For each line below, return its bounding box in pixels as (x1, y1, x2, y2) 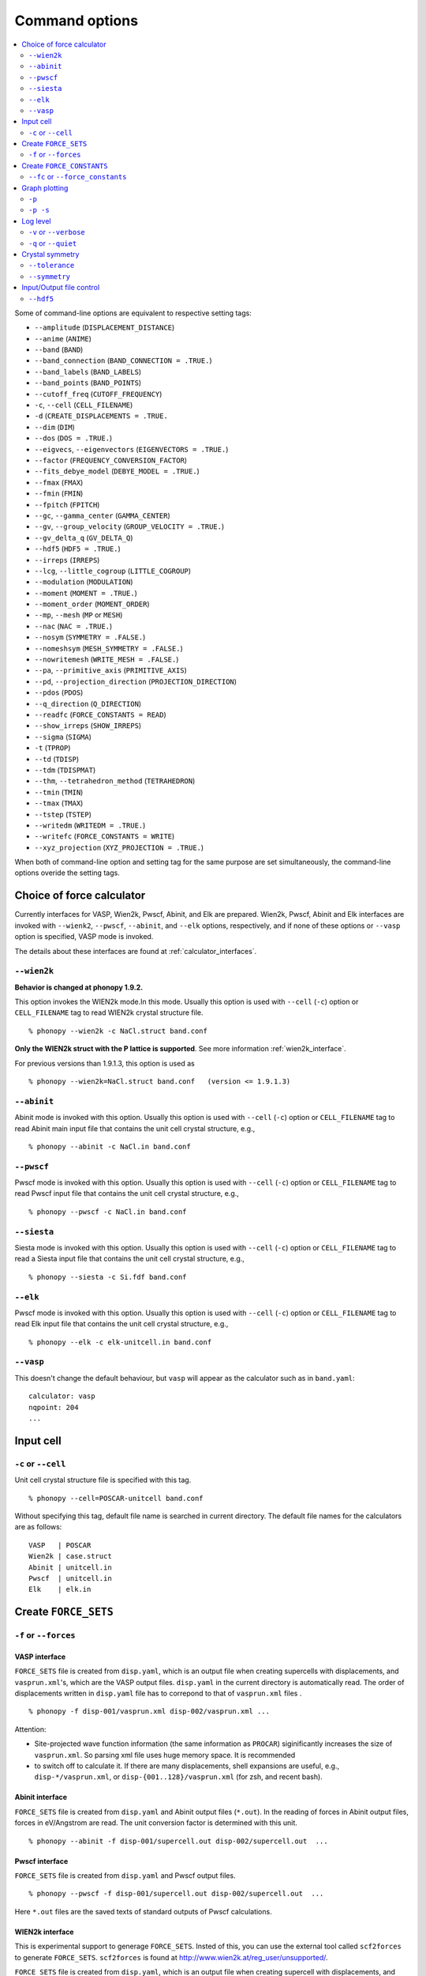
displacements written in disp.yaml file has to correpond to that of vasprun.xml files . (14, 1688, 302, 1699)
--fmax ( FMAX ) (34, 477, 84, 487)
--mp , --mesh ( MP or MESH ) (34, 610, 123, 620)
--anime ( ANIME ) (34, 334, 92, 343)
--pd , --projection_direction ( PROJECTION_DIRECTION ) (34, 677, 237, 686)
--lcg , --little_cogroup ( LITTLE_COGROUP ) (34, 566, 192, 575)
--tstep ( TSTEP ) (34, 809, 92, 819)
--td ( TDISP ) (34, 754, 80, 764)
